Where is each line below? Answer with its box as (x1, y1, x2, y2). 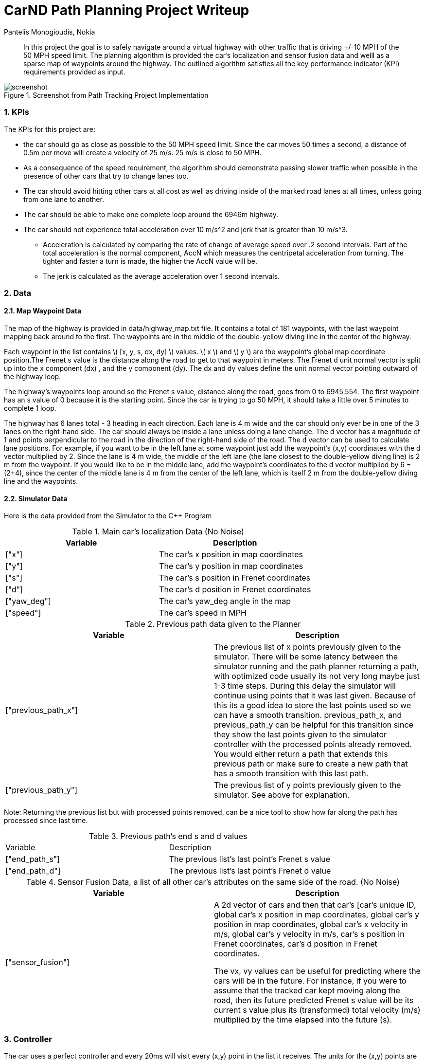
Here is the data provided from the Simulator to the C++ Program (4, 512, 212, 520)
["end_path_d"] (5, 866, 61, 876)
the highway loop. (4, 372, 61, 381)
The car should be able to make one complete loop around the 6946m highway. (23, 210, 279, 219)
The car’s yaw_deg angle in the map (159, 596, 291, 606)
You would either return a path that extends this (214, 749, 388, 759)
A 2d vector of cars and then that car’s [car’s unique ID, (214, 900, 416, 910)
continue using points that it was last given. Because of (214, 691, 416, 701)
